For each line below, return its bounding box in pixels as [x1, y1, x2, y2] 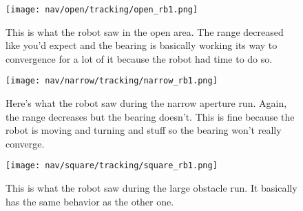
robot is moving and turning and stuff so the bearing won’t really [6, 123, 282, 137]
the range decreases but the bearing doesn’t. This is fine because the [6, 109, 295, 123]
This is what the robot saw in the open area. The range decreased [6, 24, 284, 39]
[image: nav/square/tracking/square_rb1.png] [6, 161, 218, 171]
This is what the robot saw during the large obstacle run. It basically [6, 181, 297, 195]
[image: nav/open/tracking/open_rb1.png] [6, 5, 198, 14]
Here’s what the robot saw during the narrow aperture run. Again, [6, 96, 287, 110]
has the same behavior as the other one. [6, 194, 174, 208]
